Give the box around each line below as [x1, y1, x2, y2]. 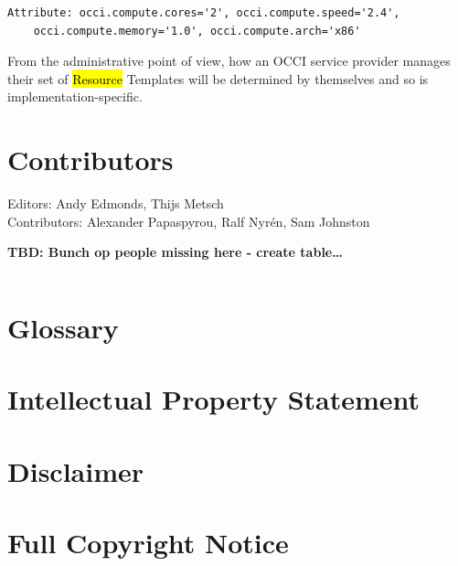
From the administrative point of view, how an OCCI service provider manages [7, 51, 451, 70]
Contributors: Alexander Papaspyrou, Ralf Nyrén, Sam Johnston [7, 211, 370, 230]
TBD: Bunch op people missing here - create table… [7, 242, 343, 262]
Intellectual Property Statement [7, 380, 421, 418]
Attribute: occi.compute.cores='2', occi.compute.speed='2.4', [7, 6, 400, 19]
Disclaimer [7, 452, 144, 489]
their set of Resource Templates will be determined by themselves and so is [7, 69, 429, 88]
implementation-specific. [7, 87, 143, 106]
